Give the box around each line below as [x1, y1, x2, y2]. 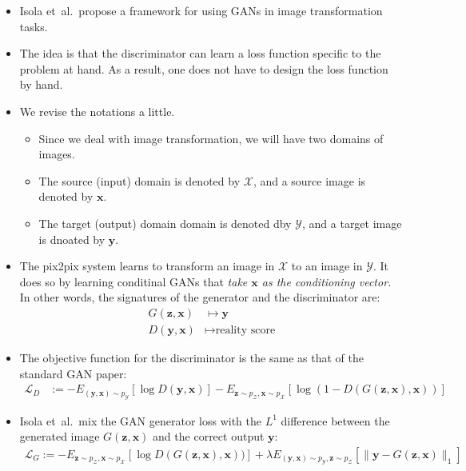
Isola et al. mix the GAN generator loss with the [19, 412, 261, 429]
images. [38, 146, 75, 162]
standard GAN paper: [19, 365, 127, 381]
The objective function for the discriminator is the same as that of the [19, 349, 364, 365]
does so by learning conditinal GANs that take [19, 273, 248, 289]
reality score [215, 324, 276, 336]
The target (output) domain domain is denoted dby [38, 214, 292, 231]
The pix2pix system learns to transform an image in [19, 257, 275, 274]
